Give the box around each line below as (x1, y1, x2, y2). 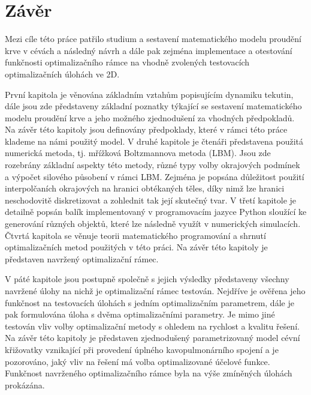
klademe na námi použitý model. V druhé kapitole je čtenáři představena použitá (5, 134, 303, 147)
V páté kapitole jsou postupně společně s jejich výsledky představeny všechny (5, 273, 289, 285)
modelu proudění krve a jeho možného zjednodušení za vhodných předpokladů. (5, 111, 295, 124)
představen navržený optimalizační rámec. (5, 252, 159, 265)
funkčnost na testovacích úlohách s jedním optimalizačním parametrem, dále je (5, 296, 294, 309)
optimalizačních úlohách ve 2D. (5, 67, 120, 80)
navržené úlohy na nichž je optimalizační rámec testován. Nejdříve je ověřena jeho (5, 285, 306, 297)
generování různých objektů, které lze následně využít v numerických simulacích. (5, 217, 301, 230)
